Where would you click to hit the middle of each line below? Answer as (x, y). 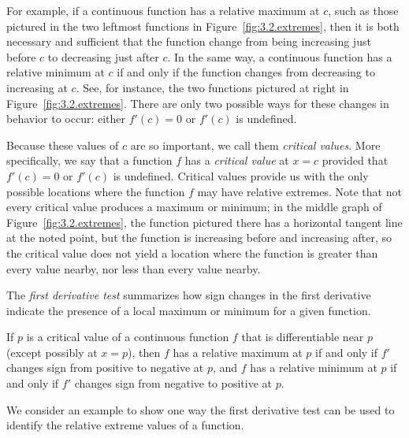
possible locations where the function (96, 191)
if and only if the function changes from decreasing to (246, 72)
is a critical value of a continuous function (128, 337)
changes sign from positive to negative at (105, 367)
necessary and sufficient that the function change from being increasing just (189, 41)
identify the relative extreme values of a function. (125, 425)
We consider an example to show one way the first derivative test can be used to (201, 409)
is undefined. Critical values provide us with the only (241, 175)
